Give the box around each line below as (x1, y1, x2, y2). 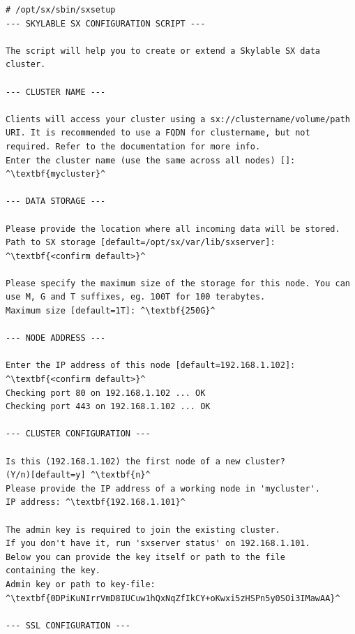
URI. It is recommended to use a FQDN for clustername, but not (6, 128, 310, 138)
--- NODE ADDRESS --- (6, 333, 106, 344)
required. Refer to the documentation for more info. (6, 141, 261, 152)
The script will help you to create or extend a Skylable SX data (6, 45, 321, 56)
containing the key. (6, 566, 101, 576)
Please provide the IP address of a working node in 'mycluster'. (6, 483, 321, 494)
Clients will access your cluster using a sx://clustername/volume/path (6, 114, 350, 124)
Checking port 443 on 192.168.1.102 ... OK (6, 401, 211, 412)
